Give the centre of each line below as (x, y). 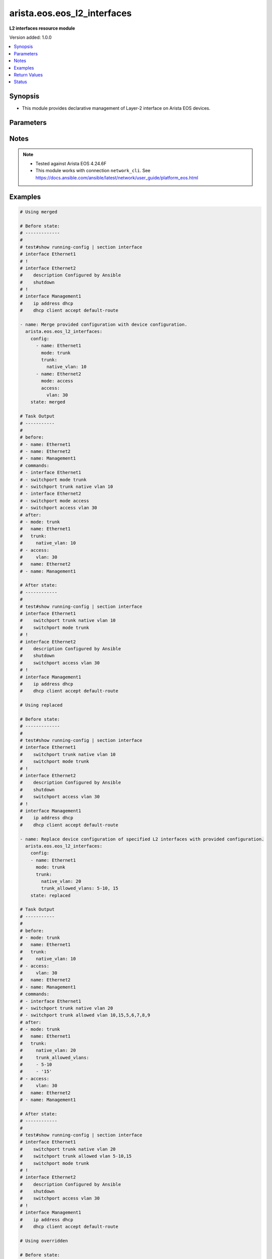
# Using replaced (41, 705)
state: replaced (50, 895)
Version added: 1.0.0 (30, 37)
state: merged (48, 402)
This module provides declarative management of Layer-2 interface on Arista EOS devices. (116, 108)
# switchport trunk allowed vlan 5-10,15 (76, 1156)
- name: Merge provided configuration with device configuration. (104, 325)
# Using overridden (44, 1241)
